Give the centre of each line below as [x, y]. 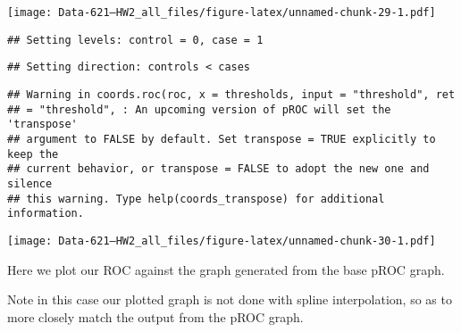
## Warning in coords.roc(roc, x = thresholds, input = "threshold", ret [231, 94]
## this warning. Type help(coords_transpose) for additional [196, 199]
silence [30, 183]
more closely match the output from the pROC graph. [155, 316]
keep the [33, 154]
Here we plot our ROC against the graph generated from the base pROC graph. [226, 269]
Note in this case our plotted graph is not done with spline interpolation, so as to [230, 299]
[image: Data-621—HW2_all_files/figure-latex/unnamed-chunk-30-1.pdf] [222, 241]
